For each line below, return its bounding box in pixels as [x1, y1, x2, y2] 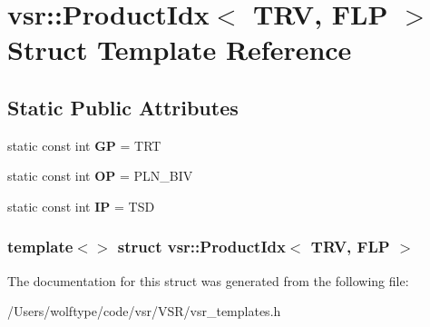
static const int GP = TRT [7, 135, 161, 154]
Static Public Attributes [7, 93, 239, 121]
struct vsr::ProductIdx [117, 235, 286, 258]
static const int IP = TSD [7, 196, 155, 215]
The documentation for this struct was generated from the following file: [7, 271, 409, 290]
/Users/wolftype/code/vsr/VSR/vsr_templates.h [7, 302, 281, 321]
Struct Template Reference [7, 31, 352, 68]
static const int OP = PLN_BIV [7, 166, 193, 185]
